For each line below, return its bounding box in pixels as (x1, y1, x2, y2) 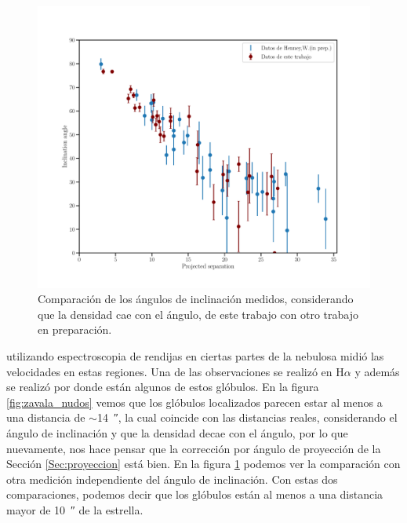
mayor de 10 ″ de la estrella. (6, 501, 144, 518)
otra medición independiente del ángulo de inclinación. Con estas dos (6, 470, 338, 487)
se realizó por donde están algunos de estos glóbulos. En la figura (6, 379, 319, 395)
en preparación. (38, 321, 112, 338)
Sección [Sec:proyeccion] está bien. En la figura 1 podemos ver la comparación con (6, 455, 401, 472)
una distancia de (6, 409, 85, 426)
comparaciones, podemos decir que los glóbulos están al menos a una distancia (6, 486, 383, 503)
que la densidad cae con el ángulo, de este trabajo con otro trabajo (38, 305, 358, 322)
